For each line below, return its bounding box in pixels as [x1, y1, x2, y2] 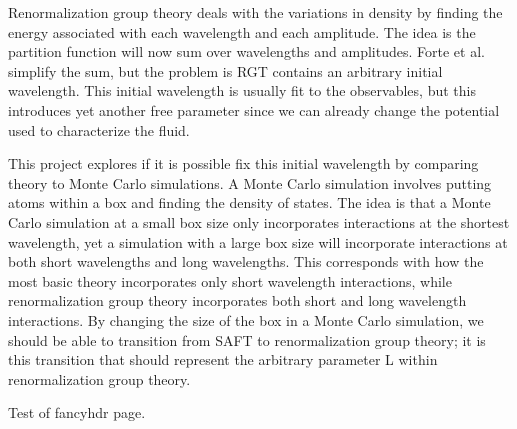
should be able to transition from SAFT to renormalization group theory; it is [8, 329, 486, 350]
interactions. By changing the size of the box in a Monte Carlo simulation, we [8, 309, 484, 330]
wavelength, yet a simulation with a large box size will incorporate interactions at [8, 231, 508, 252]
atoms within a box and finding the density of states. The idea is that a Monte [8, 192, 491, 213]
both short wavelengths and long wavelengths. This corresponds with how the [8, 251, 484, 272]
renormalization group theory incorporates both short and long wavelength [8, 290, 467, 311]
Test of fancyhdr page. [8, 402, 146, 423]
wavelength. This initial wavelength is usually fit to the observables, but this [8, 80, 476, 101]
